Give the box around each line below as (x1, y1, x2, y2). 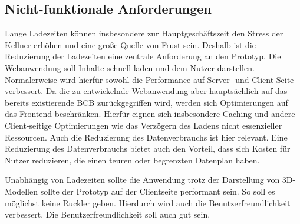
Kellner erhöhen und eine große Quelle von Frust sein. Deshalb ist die (5, 38, 256, 51)
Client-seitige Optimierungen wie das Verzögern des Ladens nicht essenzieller (5, 119, 282, 131)
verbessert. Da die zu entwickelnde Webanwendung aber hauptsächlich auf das (5, 85, 288, 97)
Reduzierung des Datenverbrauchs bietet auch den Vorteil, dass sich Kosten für (5, 142, 291, 155)
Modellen (5, 185, 38, 197)
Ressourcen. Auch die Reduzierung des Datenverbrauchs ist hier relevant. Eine (5, 131, 288, 143)
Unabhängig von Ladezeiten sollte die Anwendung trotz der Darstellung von (5, 173, 280, 186)
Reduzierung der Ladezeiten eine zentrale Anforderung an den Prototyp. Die (5, 50, 281, 62)
